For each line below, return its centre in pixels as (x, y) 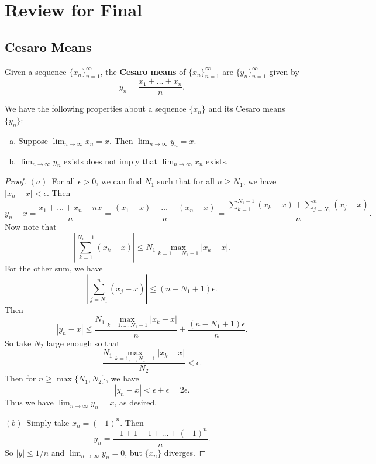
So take (18, 343)
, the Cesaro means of (143, 71)
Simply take (48, 422)
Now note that (31, 227)
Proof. (15, 181)
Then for (20, 378)
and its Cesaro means (247, 109)
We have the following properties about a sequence (96, 109)
